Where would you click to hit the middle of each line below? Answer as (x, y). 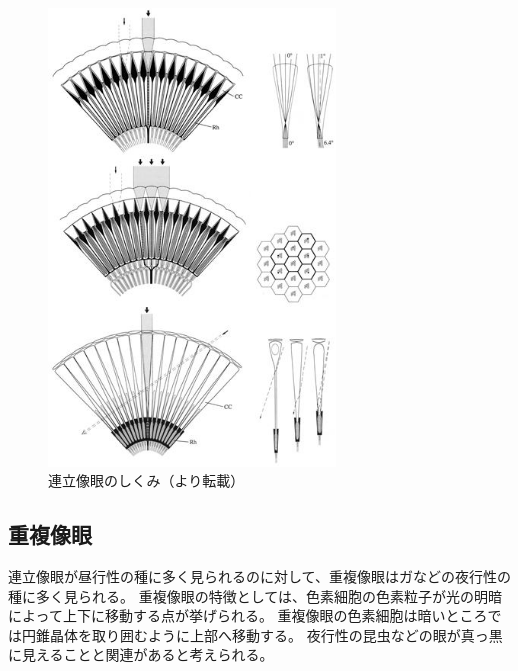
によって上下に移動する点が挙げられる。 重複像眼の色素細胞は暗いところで (255, 615)
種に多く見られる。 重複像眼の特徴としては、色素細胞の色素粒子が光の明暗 (255, 595)
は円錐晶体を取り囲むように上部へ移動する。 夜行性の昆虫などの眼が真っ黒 (255, 634)
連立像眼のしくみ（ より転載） (146, 480)
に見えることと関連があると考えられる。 (141, 654)
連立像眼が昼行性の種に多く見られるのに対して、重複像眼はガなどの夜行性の (259, 576)
